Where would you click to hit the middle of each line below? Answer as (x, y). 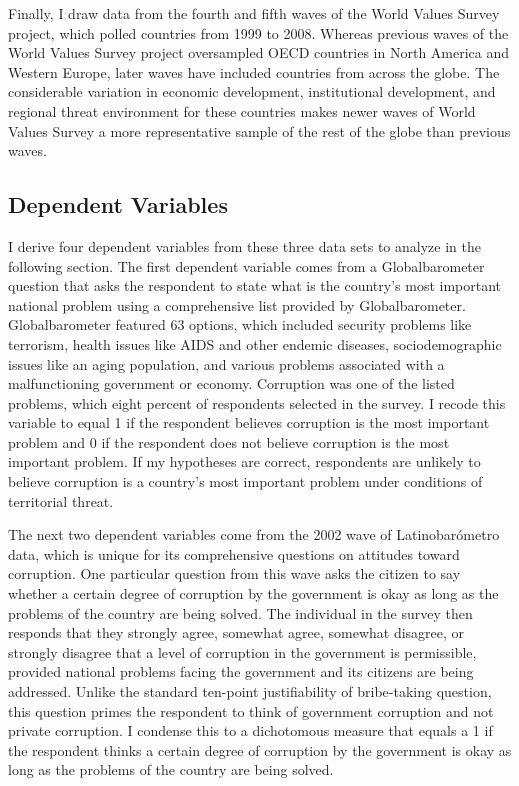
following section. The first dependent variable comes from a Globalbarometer (246, 265)
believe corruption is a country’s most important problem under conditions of (245, 481)
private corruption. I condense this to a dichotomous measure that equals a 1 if (250, 730)
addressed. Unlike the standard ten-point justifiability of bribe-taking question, (250, 691)
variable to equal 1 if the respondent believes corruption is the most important (249, 422)
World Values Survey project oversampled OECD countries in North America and (259, 52)
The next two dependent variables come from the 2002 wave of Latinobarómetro (254, 534)
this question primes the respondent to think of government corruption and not (251, 710)
